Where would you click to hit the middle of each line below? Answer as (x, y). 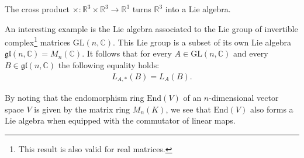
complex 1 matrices (38, 41)
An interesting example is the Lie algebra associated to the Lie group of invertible (151, 28)
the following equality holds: (109, 65)
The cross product (37, 9)
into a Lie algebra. (198, 9)
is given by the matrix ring (82, 109)
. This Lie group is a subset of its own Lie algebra (202, 42)
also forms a (272, 109)
